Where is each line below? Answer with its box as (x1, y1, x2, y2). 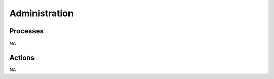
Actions (9, 53, 35, 62)
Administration (9, 8, 74, 19)
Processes (9, 27, 44, 35)
